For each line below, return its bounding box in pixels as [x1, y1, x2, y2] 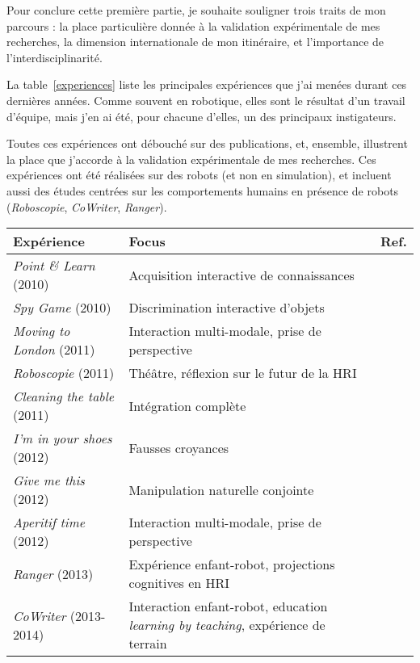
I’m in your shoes [13, 429, 112, 448]
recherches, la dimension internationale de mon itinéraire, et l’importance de [6, 33, 384, 50]
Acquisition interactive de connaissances [128, 265, 355, 284]
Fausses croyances [128, 438, 229, 457]
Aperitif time [13, 513, 86, 532]
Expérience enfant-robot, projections [128, 555, 335, 574]
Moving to [13, 321, 70, 341]
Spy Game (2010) [13, 298, 111, 317]
